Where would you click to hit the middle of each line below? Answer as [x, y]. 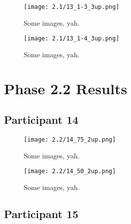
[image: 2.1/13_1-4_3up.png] [72, 39]
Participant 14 [41, 120]
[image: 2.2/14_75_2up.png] [70, 140]
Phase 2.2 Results [66, 88]
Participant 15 [41, 213]
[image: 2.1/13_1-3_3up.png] [72, 7]
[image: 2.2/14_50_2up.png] [70, 171]
